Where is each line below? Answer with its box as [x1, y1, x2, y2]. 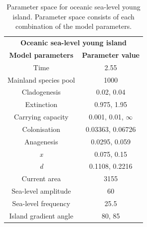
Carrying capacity [14, 112, 69, 122]
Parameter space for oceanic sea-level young [6, 1, 141, 11]
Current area [21, 173, 61, 184]
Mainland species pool [7, 74, 75, 85]
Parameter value [82, 49, 140, 60]
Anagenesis [24, 136, 58, 146]
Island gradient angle [9, 210, 73, 221]
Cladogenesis [21, 87, 61, 97]
